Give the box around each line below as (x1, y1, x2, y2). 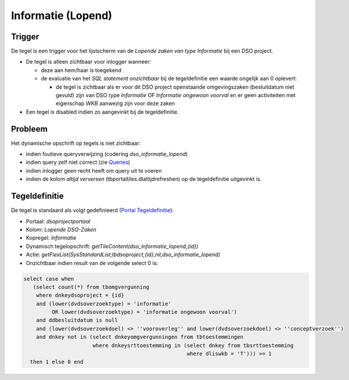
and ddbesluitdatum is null (36, 317, 119, 324)
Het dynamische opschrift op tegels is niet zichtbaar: (11, 139, 141, 147)
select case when (23, 275, 74, 282)
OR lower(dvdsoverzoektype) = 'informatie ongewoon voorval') (51, 309, 238, 316)
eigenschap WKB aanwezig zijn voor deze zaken (55, 100, 175, 107)
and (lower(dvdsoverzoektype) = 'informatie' (36, 300, 172, 307)
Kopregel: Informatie (26, 234, 77, 241)
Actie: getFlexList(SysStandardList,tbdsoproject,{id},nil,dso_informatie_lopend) (26, 251, 220, 258)
